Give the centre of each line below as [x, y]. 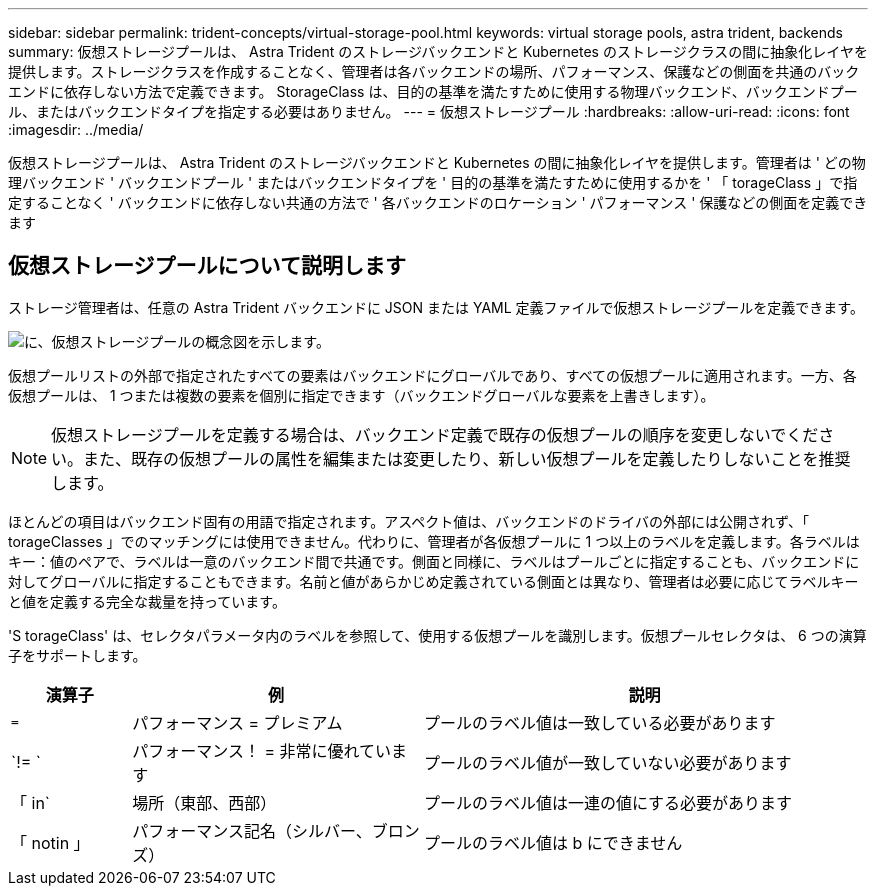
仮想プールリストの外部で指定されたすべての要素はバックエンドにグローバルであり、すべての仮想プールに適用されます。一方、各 [432, 375]
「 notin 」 [50, 842]
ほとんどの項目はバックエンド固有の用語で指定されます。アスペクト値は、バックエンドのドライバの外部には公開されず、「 [408, 521]
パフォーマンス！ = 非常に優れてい [262, 750]
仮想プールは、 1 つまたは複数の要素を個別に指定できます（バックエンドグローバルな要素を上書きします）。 [361, 395]
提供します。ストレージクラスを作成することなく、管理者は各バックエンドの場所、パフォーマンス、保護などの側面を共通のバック [434, 71]
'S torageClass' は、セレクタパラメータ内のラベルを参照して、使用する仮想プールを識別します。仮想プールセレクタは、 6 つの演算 [437, 635]
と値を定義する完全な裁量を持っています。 [147, 601]
